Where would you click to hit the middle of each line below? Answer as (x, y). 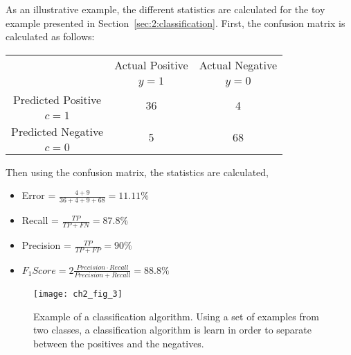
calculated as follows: (50, 36)
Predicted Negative (57, 131)
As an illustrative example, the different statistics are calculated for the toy (165, 9)
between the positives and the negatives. (119, 344)
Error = (39, 195)
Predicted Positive (57, 99)
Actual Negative (238, 64)
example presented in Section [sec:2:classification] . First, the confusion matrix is (175, 23)
